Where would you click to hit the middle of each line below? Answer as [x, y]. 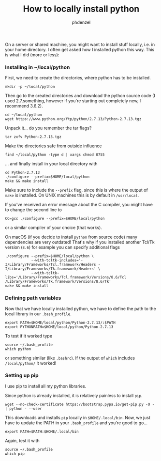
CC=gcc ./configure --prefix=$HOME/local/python [55, 219]
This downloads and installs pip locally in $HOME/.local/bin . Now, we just [78, 417]
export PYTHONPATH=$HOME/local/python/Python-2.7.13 [59, 327]
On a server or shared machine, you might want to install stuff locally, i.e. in [80, 44]
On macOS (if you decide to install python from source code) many [71, 237]
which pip [15, 454]
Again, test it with [22, 440]
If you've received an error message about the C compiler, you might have [79, 205]
